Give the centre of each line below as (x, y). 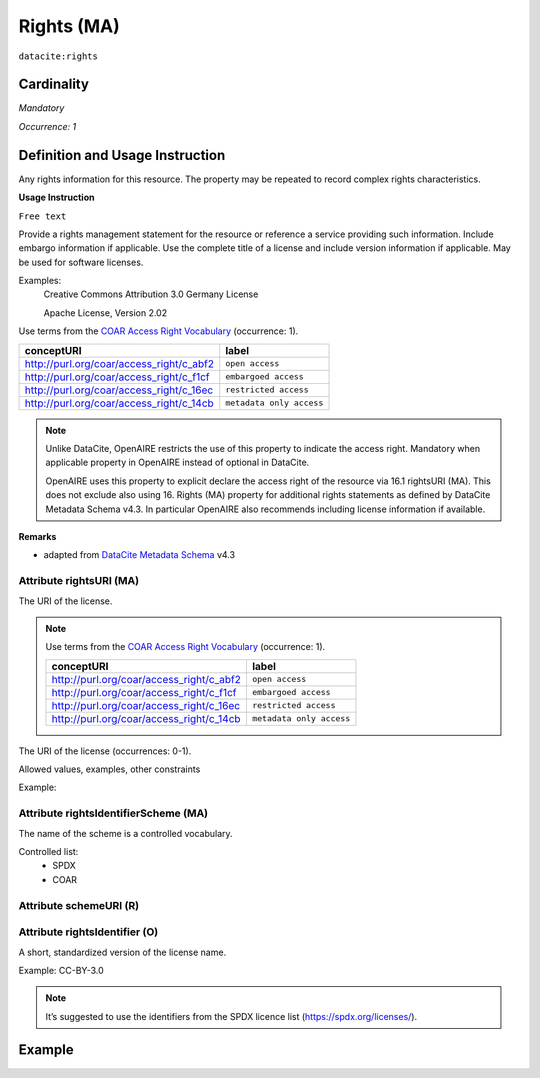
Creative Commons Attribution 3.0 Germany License (151, 294)
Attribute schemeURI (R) (79, 905)
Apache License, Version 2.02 (105, 312)
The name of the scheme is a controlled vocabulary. (126, 833)
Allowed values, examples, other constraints (109, 769)
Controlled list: (48, 852)
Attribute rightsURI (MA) (79, 581)
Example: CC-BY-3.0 (61, 970)
